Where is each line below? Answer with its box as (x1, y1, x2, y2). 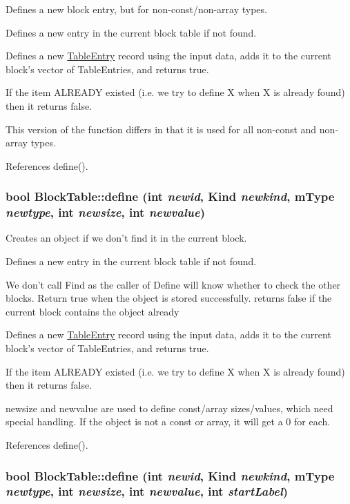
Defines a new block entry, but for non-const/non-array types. (6, 2, 267, 16)
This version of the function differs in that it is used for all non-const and (6, 122, 317, 136)
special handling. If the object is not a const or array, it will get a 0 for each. (6, 414, 331, 429)
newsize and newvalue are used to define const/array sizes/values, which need (6, 400, 333, 415)
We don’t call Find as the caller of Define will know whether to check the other (6, 277, 341, 291)
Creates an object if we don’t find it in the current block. (6, 231, 247, 245)
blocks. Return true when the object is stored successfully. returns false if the (6, 291, 332, 305)
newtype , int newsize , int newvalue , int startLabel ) (6, 483, 289, 500)
